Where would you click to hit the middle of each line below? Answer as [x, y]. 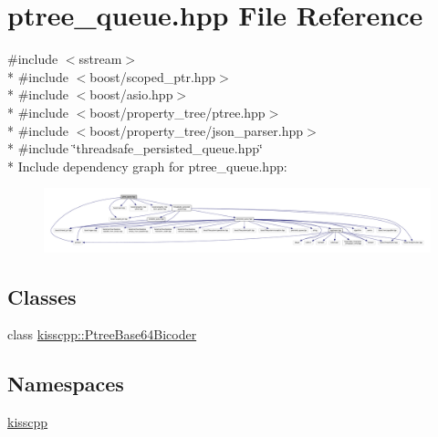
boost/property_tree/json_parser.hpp [197, 130]
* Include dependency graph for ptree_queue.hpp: [147, 166]
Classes [42, 296]
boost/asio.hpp [131, 94]
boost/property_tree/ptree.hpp [177, 112]
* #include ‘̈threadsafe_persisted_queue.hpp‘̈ [135, 148]
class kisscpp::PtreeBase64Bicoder [102, 334]
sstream [100, 59]
